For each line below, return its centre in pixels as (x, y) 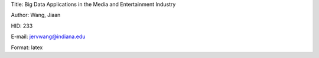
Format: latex (27, 47)
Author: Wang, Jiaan (36, 15)
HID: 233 (22, 26)
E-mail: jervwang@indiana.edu (48, 37)
